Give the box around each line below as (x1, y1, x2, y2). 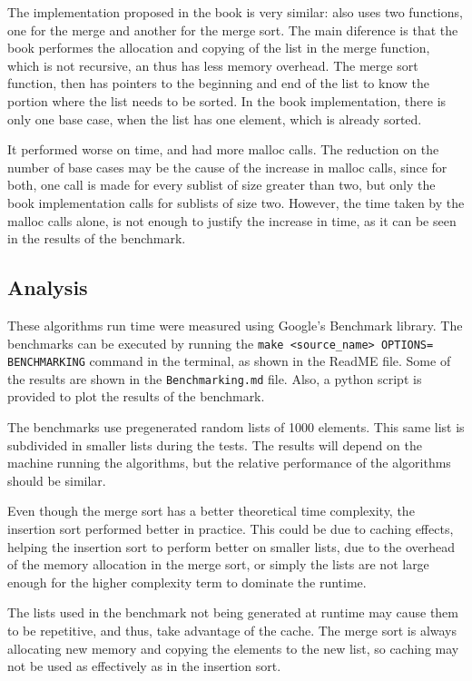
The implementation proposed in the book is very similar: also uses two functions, (7, 3, 463, 21)
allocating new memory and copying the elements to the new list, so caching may (7, 638, 459, 657)
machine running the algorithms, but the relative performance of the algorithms (7, 453, 451, 472)
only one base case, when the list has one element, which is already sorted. (7, 109, 422, 128)
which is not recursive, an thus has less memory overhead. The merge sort (7, 55, 418, 74)
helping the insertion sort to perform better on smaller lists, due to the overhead (7, 537, 455, 556)
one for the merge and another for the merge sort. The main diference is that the (7, 20, 458, 39)
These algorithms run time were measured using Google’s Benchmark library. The (7, 315, 463, 334)
